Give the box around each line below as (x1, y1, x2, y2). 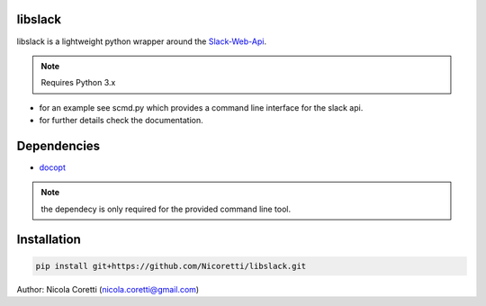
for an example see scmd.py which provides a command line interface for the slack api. (39, 102, 364, 112)
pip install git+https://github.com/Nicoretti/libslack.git (35, 261, 307, 271)
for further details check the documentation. (39, 115, 204, 126)
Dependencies (16, 138, 101, 153)
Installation (16, 231, 81, 247)
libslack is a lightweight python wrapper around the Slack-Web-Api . (16, 36, 267, 47)
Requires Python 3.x (40, 77, 116, 88)
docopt (39, 162, 67, 173)
